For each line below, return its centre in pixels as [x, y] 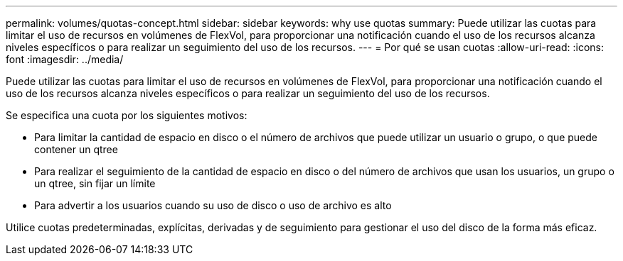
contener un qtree [76, 149]
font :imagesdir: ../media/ [65, 59]
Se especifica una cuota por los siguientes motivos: [127, 115]
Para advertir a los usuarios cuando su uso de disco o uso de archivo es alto [213, 205]
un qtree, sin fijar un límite [95, 183]
